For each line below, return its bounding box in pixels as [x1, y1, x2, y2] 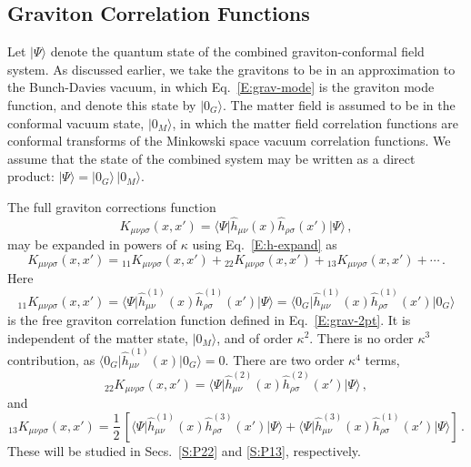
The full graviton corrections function [7, 197, 216, 216]
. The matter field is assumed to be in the [222, 95, 456, 114]
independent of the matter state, [7, 328, 188, 347]
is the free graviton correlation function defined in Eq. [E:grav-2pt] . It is [7, 310, 411, 329]
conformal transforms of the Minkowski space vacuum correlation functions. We [7, 131, 451, 150]
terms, [365, 350, 400, 369]
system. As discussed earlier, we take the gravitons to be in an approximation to [7, 59, 456, 78]
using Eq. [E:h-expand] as [192, 235, 337, 254]
